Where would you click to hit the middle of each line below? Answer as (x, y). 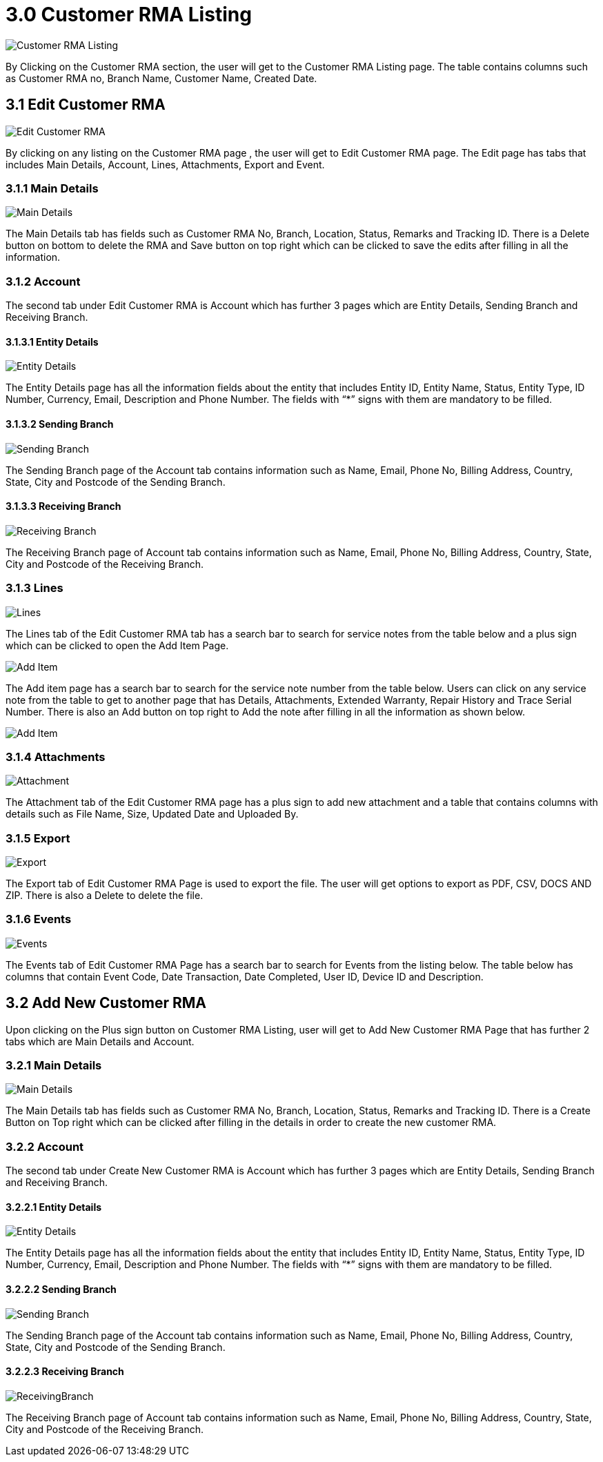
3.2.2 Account (45, 1146)
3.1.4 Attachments (56, 757)
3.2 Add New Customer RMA (106, 1003)
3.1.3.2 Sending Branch (60, 424)
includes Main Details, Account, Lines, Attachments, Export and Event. (165, 164)
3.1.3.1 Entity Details (52, 342)
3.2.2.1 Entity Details (54, 1207)
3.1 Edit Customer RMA (86, 105)
